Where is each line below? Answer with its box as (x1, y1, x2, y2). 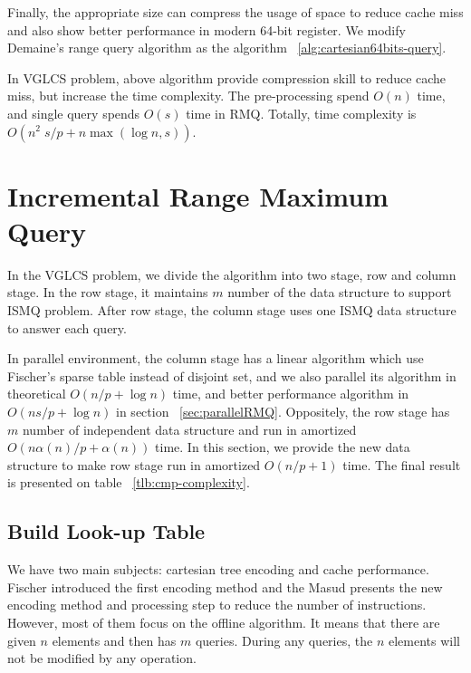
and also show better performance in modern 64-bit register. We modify (7, 20, 406, 39)
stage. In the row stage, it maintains (7, 283, 208, 302)
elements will (388, 630, 460, 649)
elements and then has (52, 630, 177, 649)
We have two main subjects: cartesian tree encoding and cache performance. (7, 560, 429, 579)
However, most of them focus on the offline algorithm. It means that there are (7, 612, 440, 631)
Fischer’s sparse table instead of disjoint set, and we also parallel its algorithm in (7, 366, 457, 385)
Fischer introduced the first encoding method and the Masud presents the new (7, 577, 443, 596)
